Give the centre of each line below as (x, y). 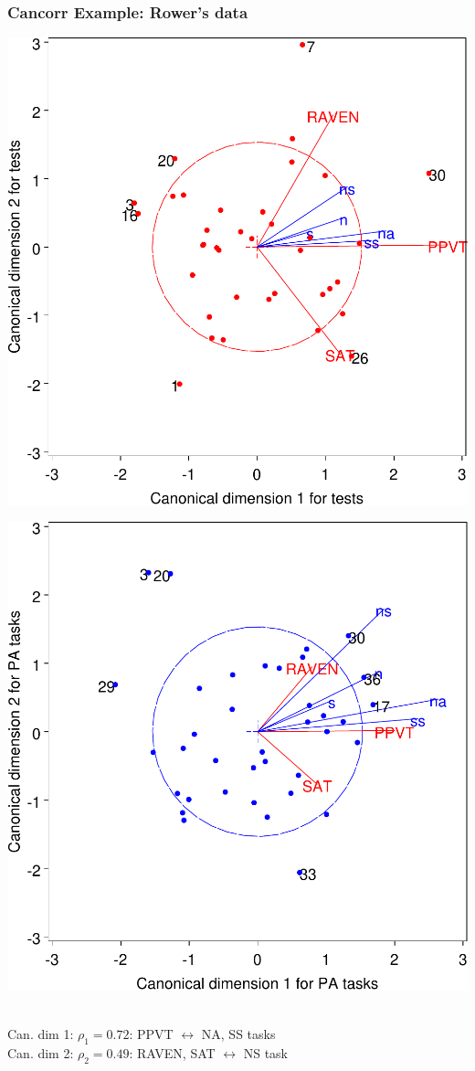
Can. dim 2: (41, 1053)
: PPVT (151, 1034)
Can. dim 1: (41, 1034)
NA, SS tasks (238, 1034)
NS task (265, 1053)
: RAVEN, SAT (172, 1053)
